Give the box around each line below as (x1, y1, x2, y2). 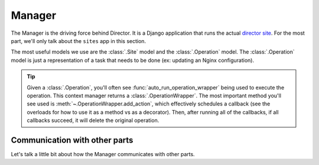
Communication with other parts (11, 135, 134, 145)
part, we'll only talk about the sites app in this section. (11, 37, 147, 44)
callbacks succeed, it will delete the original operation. (27, 117, 159, 124)
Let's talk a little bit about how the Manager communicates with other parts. (11, 150, 195, 157)
